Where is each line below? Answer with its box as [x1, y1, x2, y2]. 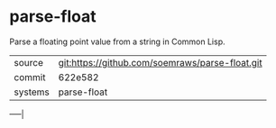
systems [14, 86, 50, 98]
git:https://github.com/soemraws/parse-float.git [58, 56, 263, 69]
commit [14, 70, 46, 83]
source [14, 56, 43, 69]
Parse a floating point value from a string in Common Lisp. [9, 36, 225, 47]
